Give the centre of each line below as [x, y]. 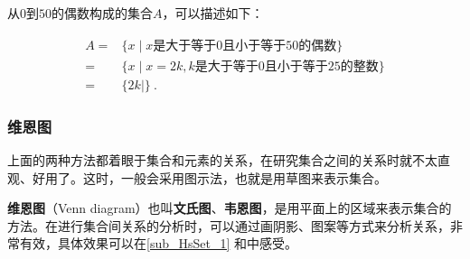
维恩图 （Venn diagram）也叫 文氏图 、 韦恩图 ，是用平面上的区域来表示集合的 [230, 208]
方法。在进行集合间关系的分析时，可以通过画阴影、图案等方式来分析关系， [229, 225]
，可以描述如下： [213, 13]
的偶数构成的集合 [102, 13]
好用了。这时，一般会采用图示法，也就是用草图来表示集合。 [209, 177]
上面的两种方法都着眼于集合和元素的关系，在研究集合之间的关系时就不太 [222, 159]
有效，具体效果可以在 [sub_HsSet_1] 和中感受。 [159, 243]
